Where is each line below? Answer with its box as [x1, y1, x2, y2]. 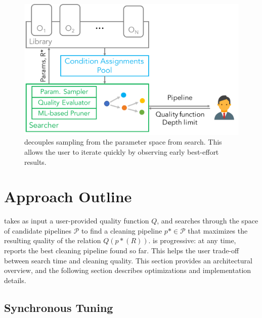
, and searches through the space [157, 215, 258, 226]
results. [24, 156, 47, 167]
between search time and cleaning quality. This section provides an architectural [4, 255, 252, 265]
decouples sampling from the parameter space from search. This [24, 137, 222, 147]
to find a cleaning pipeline [81, 225, 162, 236]
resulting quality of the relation [4, 235, 101, 246]
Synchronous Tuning [4, 299, 113, 315]
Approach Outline [4, 186, 132, 207]
